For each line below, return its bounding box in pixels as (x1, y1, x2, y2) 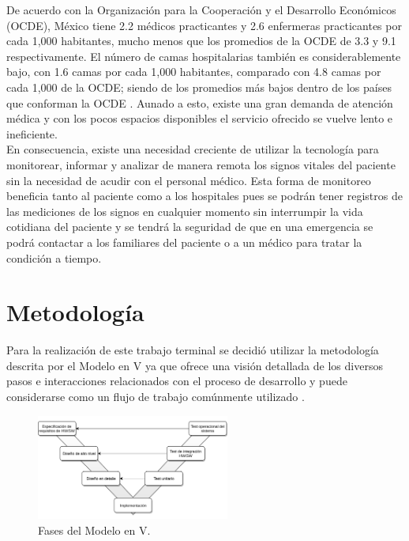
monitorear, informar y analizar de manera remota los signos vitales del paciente (6, 156, 396, 172)
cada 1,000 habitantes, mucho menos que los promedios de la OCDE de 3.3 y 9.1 (6, 32, 396, 49)
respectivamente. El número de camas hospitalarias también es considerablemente (6, 47, 401, 64)
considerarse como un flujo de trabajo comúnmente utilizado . (6, 388, 305, 404)
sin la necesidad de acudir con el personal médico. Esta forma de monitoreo (6, 172, 371, 188)
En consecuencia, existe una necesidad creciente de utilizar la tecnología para (6, 141, 379, 157)
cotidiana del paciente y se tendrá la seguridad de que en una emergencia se (6, 218, 373, 235)
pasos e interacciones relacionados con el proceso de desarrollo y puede (6, 373, 347, 389)
